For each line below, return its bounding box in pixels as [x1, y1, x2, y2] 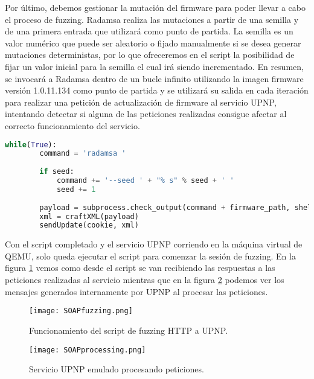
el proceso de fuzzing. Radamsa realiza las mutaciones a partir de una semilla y [5, 13, 299, 25]
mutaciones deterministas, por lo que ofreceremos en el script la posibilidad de [5, 48, 295, 61]
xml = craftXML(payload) [39, 212, 139, 221]
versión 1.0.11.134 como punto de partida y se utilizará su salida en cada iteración [5, 84, 309, 97]
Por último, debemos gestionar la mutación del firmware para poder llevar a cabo [5, 1, 306, 13]
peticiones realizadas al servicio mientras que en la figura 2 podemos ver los [5, 273, 284, 286]
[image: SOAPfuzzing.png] [29, 307, 133, 316]
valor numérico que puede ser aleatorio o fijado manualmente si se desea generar [5, 36, 301, 49]
